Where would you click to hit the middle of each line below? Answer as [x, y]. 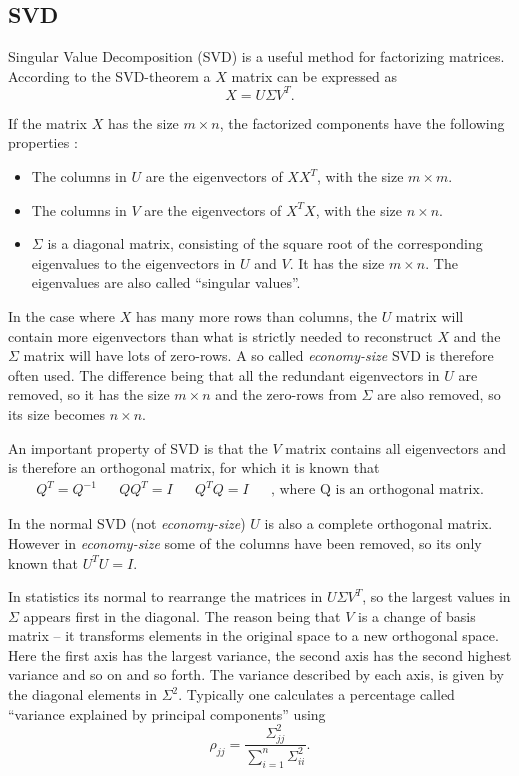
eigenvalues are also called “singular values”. [166, 282]
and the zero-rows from [286, 394]
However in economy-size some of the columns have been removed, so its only [245, 542]
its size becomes [57, 414]
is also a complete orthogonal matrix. [378, 523]
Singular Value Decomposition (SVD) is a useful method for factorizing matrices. [256, 56]
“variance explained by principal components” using [167, 713]
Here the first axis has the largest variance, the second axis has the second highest [260, 654]
